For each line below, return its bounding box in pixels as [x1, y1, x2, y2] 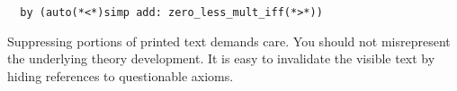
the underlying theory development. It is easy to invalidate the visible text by [7, 49, 435, 68]
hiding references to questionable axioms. [7, 66, 234, 85]
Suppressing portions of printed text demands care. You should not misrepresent [7, 31, 451, 50]
